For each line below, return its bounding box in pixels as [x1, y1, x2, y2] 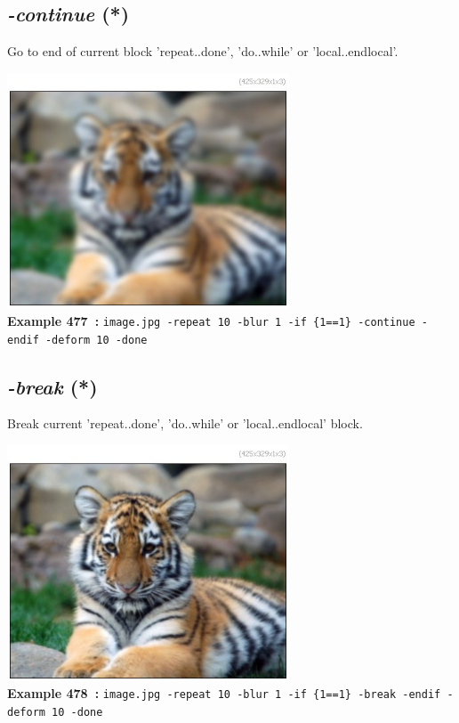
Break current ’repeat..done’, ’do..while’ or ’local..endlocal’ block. [7, 414, 363, 433]
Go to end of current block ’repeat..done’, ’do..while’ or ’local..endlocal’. [7, 42, 399, 61]
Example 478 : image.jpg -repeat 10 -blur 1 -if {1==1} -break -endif [7, 684, 441, 703]
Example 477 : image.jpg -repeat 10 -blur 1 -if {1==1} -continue [7, 311, 415, 329]
